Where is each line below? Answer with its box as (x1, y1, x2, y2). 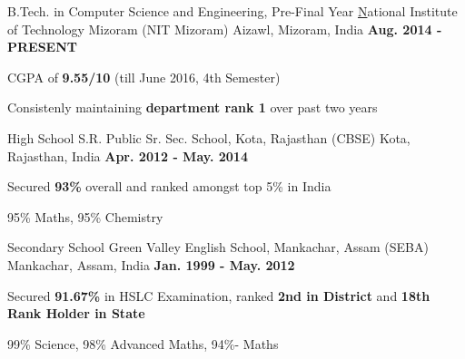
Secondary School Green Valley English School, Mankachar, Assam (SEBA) (7, 238, 429, 257)
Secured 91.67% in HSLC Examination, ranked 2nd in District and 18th (7, 286, 430, 305)
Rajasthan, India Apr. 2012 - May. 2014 (7, 146, 248, 165)
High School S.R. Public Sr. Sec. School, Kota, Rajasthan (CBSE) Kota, (7, 128, 411, 147)
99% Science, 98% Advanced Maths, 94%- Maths (7, 334, 279, 353)
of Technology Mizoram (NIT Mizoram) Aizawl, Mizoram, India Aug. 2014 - (7, 19, 442, 38)
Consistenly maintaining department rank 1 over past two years (7, 98, 378, 117)
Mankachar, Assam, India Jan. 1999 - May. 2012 (7, 255, 295, 274)
